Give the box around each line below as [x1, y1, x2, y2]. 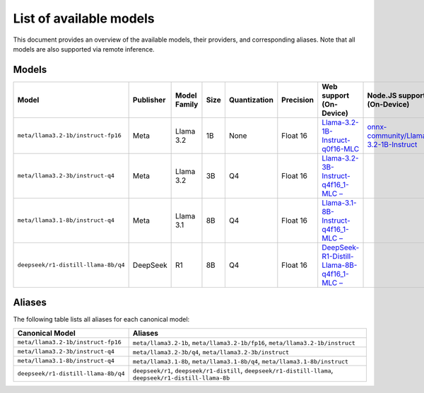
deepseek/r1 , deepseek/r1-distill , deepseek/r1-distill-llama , [132, 365, 334, 375]
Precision [281, 95, 314, 105]
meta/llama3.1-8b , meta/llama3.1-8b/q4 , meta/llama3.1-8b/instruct [132, 356, 349, 365]
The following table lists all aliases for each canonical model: [13, 315, 190, 324]
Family [175, 99, 199, 109]
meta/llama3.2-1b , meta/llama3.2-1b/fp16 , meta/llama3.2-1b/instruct [132, 337, 356, 347]
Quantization [228, 95, 273, 105]
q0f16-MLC [322, 143, 360, 153]
